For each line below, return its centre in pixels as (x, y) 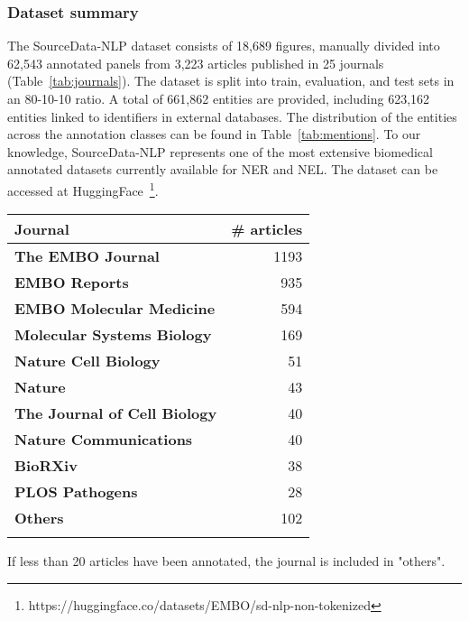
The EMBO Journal (87, 256)
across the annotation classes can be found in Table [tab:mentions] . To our (214, 134)
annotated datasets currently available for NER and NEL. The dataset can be (223, 169)
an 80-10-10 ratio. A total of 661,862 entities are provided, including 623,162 (219, 98)
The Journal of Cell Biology (116, 413)
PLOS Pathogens (76, 492)
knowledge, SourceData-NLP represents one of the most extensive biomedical (220, 151)
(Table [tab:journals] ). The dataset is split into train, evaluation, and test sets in (231, 81)
